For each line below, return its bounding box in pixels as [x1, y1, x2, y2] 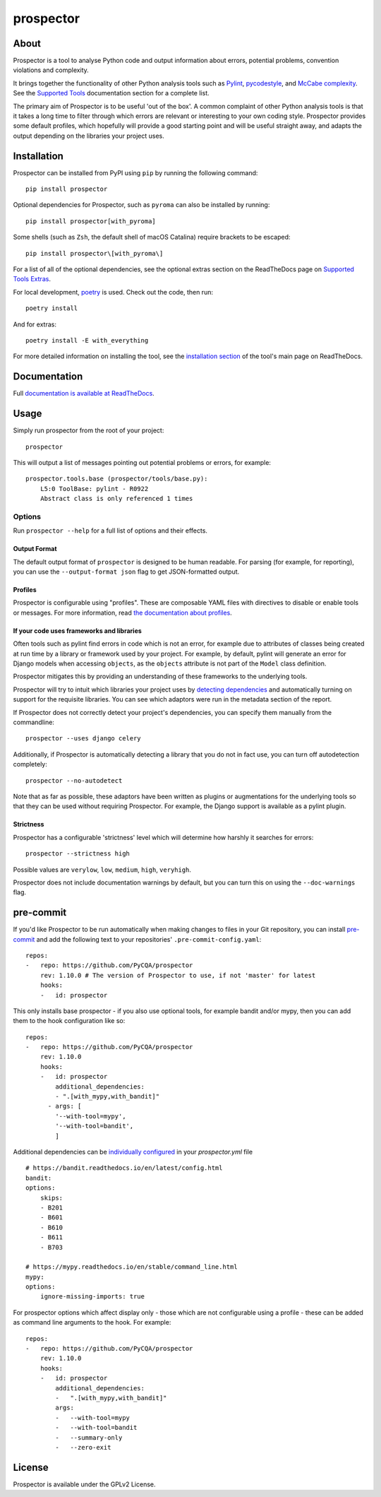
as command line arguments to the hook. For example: [13, 1318, 171, 1327]
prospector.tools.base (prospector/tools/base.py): [25, 475, 208, 483]
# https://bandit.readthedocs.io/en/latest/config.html [25, 1164, 223, 1172]
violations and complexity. [13, 66, 90, 74]
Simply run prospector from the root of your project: [13, 426, 164, 434]
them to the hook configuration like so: [13, 1017, 126, 1025]
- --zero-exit [55, 1443, 111, 1451]
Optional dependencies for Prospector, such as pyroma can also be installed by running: [13, 201, 270, 209]
